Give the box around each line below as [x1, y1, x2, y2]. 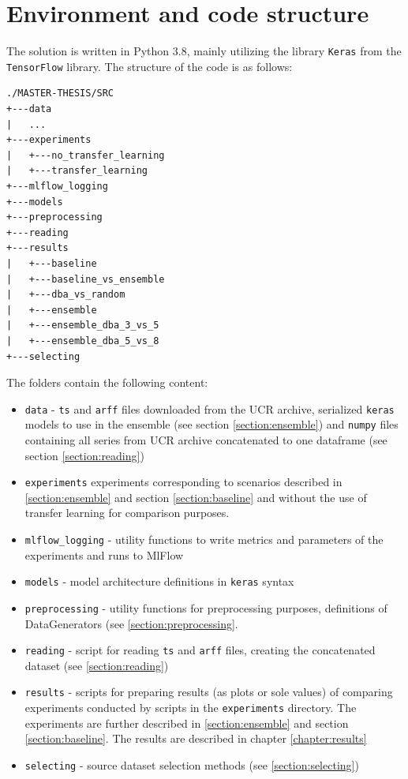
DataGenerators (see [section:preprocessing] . [24, 615, 238, 631]
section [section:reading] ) [24, 447, 144, 463]
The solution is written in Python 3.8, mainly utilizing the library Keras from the [6, 43, 402, 59]
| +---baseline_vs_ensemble [6, 273, 165, 285]
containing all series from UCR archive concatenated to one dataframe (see [24, 432, 387, 448]
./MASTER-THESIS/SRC [6, 88, 114, 99]
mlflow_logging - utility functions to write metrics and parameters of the [24, 531, 384, 548]
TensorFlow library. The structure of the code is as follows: [6, 58, 293, 74]
